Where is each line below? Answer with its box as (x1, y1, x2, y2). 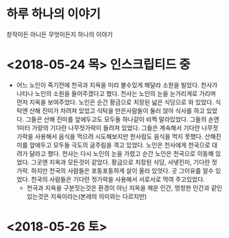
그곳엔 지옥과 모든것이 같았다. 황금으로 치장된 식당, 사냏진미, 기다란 (31, 158, 210, 166)
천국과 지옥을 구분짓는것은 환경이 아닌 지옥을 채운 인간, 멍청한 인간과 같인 (26, 183, 223, 192)
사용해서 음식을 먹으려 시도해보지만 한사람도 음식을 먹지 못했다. (34, 132, 204, 141)
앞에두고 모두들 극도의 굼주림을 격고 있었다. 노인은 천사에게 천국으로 (29, 141, 210, 149)
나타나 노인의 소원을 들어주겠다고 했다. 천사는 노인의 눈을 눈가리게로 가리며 (16, 89, 217, 97)
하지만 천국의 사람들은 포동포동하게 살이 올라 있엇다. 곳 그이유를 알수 (31, 166, 214, 175)
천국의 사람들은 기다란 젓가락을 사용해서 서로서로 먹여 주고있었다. (31, 175, 205, 183)
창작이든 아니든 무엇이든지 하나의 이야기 (6, 30, 113, 38)
